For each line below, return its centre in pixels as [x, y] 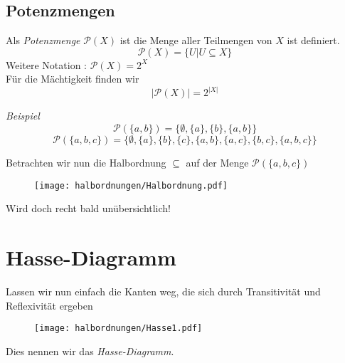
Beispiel [23, 116]
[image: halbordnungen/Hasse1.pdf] [118, 328]
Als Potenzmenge [43, 40]
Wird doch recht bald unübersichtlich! [89, 208]
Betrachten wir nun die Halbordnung [86, 163]
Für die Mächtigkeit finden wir [73, 79]
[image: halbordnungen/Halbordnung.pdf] [131, 185]
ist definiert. [313, 40]
